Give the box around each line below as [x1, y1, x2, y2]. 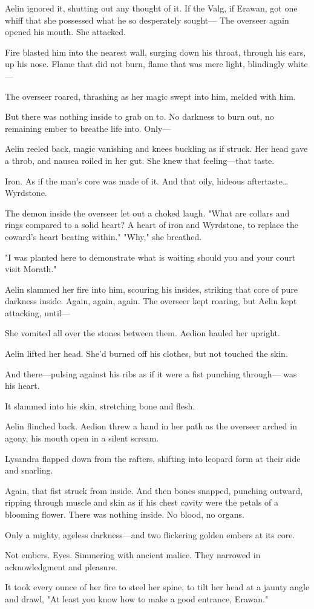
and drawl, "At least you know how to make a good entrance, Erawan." [5, 592, 269, 605]
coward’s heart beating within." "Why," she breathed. [5, 230, 202, 243]
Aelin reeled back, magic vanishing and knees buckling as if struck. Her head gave [5, 142, 308, 155]
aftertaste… [247, 174, 289, 187]
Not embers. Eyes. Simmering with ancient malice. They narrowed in [5, 549, 261, 561]
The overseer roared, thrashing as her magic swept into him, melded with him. [5, 90, 296, 102]
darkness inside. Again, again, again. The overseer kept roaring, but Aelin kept [5, 295, 297, 307]
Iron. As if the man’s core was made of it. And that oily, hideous [5, 174, 245, 187]
